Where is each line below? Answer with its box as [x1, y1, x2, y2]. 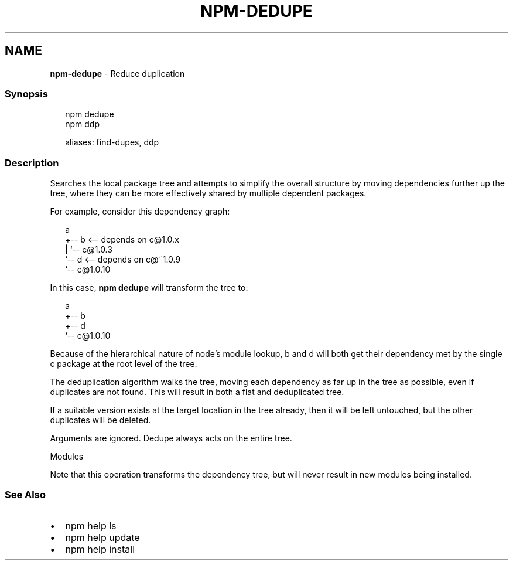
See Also [5, 489, 46, 501]
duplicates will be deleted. [50, 415, 151, 426]
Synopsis [5, 87, 48, 100]
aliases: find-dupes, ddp [65, 137, 159, 148]
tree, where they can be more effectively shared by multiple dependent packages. [50, 188, 367, 199]
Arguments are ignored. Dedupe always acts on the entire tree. [50, 433, 292, 444]
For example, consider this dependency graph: [50, 206, 230, 217]
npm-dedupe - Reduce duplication [50, 68, 185, 79]
